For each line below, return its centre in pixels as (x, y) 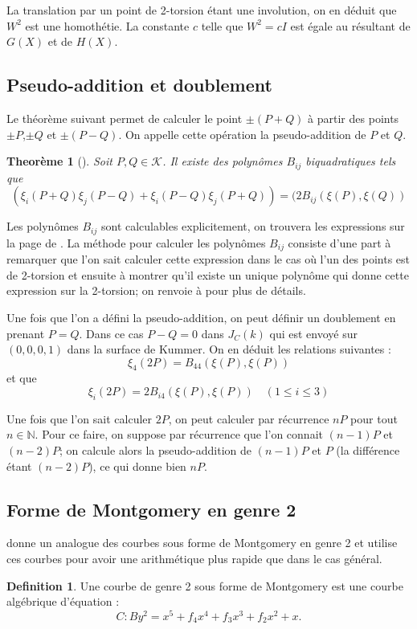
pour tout (374, 418)
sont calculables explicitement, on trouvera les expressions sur (253, 226)
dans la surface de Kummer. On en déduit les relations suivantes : (229, 349)
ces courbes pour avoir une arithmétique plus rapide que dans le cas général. (194, 559)
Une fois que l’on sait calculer (80, 418)
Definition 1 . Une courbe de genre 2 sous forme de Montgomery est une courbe (205, 585)
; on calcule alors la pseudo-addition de (155, 450)
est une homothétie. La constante (107, 25)
